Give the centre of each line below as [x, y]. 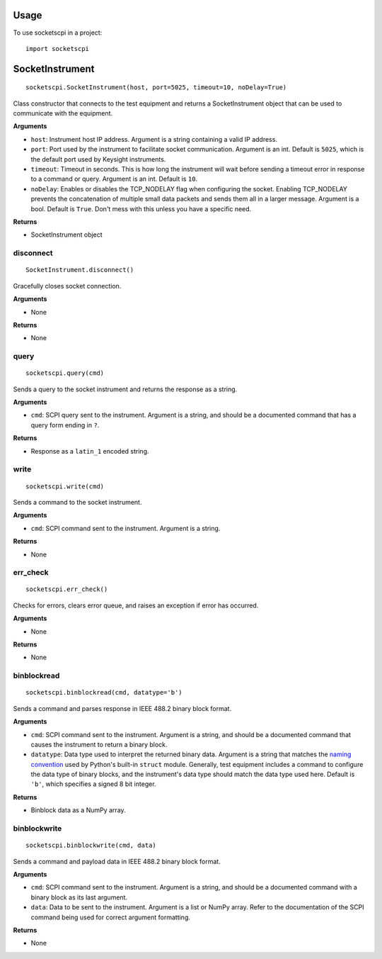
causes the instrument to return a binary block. [99, 744]
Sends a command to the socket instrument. [77, 502]
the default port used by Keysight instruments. [98, 159]
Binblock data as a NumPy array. [79, 810]
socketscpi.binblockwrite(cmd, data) [91, 846]
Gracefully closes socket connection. [67, 286]
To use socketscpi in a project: [58, 33]
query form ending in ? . [65, 425]
